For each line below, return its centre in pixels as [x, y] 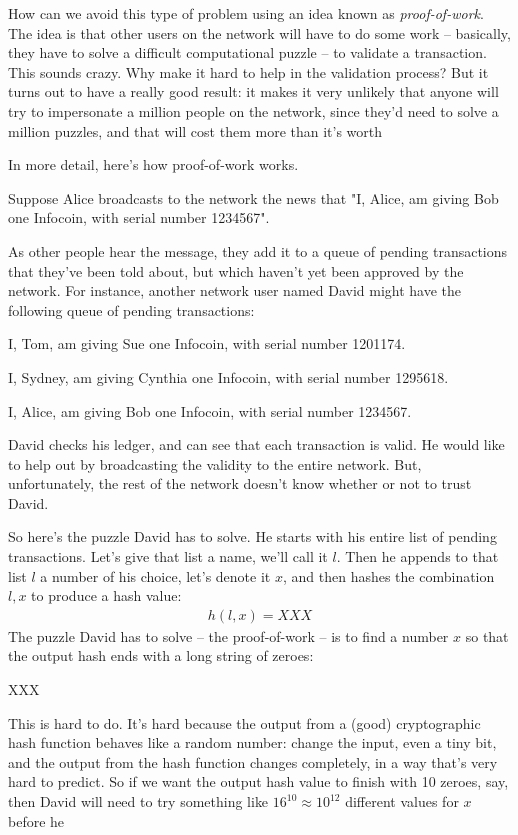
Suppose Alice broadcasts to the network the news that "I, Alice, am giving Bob [253, 197]
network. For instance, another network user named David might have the [235, 290]
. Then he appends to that [417, 556]
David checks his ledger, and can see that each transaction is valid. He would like [256, 444]
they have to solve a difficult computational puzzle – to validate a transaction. [247, 52]
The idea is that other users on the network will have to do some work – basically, [259, 32]
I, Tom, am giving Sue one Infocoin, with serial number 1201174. [207, 343]
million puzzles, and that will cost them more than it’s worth [195, 130]
